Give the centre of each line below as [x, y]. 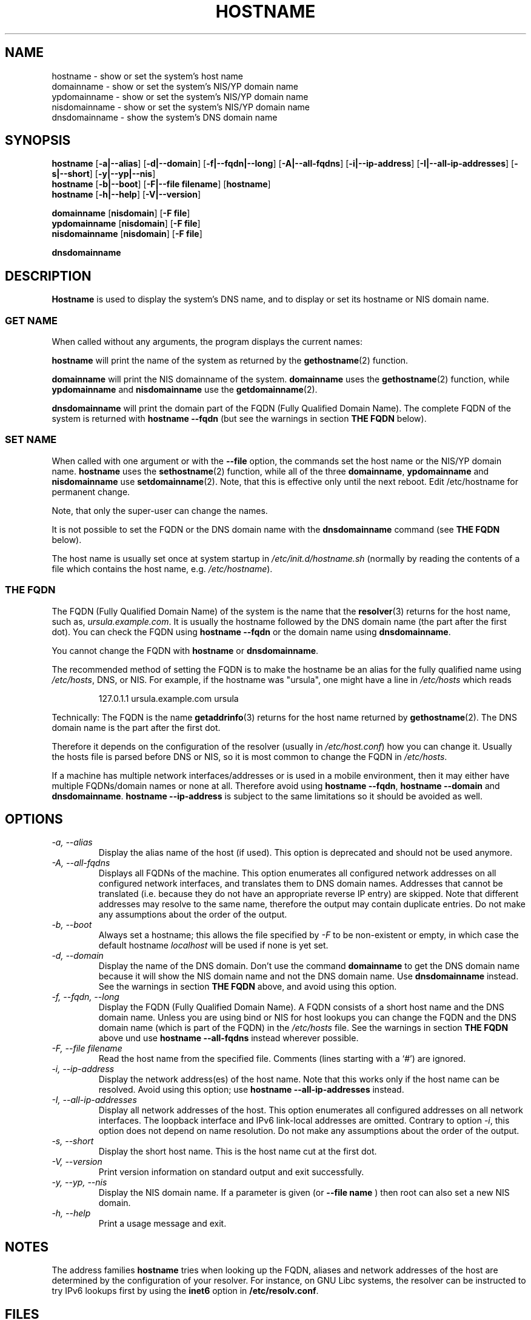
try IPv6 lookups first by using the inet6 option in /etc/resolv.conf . [185, 1291]
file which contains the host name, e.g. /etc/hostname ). [162, 568]
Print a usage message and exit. [162, 1224]
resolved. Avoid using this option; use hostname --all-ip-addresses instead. [251, 1090]
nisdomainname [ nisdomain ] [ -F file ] [127, 234]
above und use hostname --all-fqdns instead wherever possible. [229, 1038]
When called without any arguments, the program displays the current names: [207, 342]
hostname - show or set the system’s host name [148, 76]
